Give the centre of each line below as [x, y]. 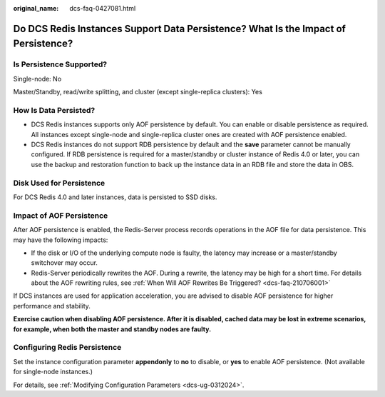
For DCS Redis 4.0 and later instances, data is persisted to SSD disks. [115, 197]
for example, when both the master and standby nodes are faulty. [112, 329]
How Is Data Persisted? [54, 110]
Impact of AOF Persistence [61, 216]
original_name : [36, 8]
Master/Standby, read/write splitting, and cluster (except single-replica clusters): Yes [138, 92]
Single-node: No [37, 79]
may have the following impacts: [61, 240]
